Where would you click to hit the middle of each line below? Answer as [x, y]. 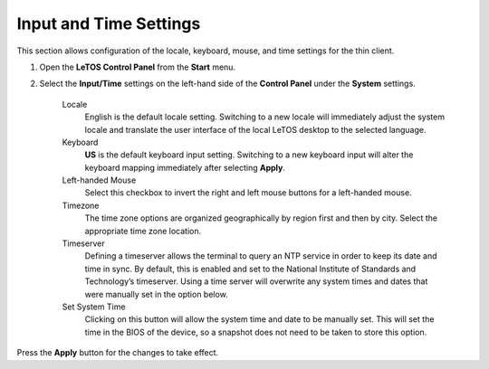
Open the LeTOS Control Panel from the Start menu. [137, 67]
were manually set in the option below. [156, 294]
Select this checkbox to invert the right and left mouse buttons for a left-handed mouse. [248, 193]
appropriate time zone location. [143, 231]
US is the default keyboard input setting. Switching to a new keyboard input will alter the [249, 155]
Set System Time [94, 307]
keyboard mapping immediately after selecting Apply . [185, 167]
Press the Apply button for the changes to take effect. [118, 353]
